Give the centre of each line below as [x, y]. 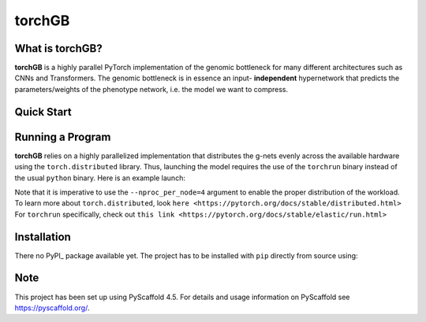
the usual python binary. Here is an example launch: [100, 178]
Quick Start [43, 111]
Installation [43, 237]
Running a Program [63, 137]
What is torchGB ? [58, 48]
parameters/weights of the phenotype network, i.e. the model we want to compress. [151, 89]
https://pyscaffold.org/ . [52, 308]
